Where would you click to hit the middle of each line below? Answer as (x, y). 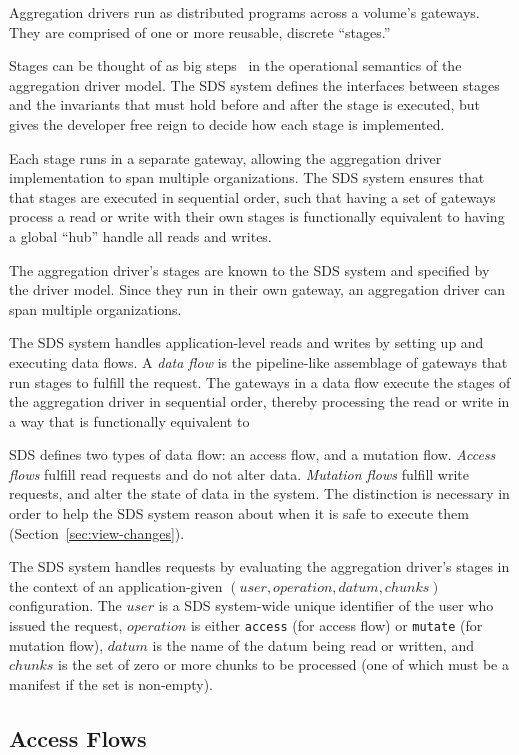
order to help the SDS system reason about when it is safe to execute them (239, 513)
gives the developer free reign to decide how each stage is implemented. (227, 123)
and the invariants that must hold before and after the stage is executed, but (244, 104)
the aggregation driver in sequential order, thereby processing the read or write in (259, 401)
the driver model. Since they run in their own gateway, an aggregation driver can (257, 289)
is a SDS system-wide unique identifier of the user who (326, 605)
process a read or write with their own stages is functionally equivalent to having (257, 216)
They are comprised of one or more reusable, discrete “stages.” (200, 31)
